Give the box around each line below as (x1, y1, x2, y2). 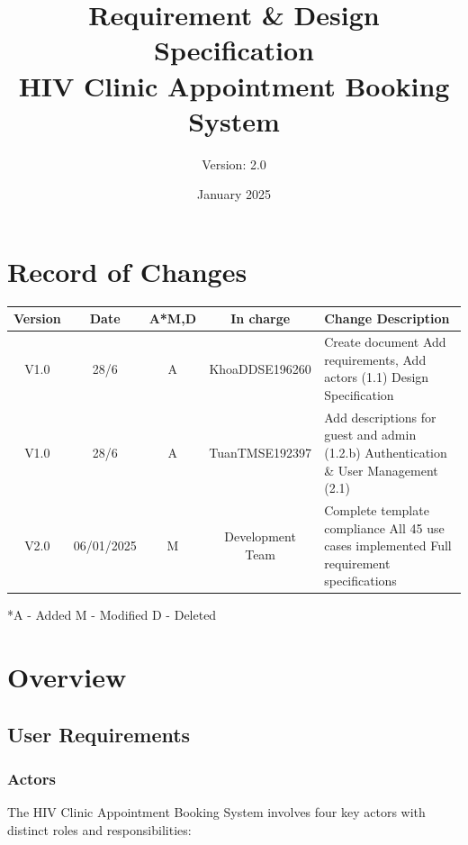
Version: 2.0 (202, 154, 266, 173)
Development (224, 527, 296, 546)
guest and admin (324, 425, 417, 444)
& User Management (324, 460, 438, 479)
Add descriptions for (324, 407, 436, 426)
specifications (324, 571, 397, 590)
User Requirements (7, 720, 191, 748)
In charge (230, 309, 291, 328)
